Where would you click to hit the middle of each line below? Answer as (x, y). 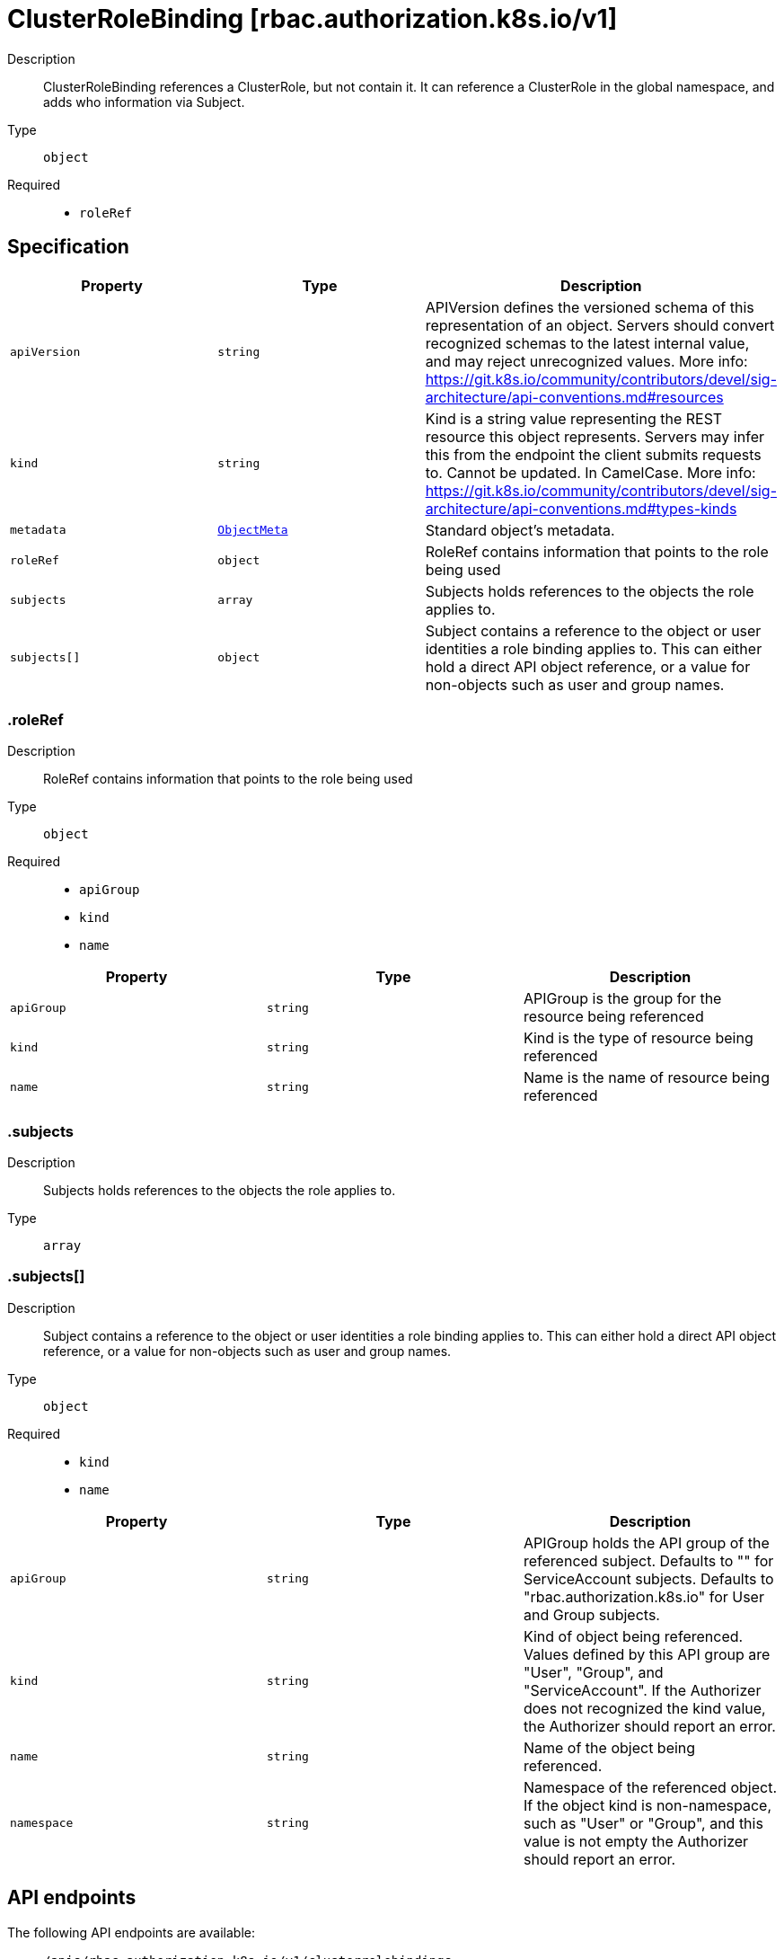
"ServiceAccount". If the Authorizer (642, 1690)
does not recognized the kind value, (644, 1708)
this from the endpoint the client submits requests (593, 454)
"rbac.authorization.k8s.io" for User (643, 1596)
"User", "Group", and (593, 1672)
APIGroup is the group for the (622, 999)
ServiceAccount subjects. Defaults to (648, 1578)
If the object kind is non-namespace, (647, 1805)
